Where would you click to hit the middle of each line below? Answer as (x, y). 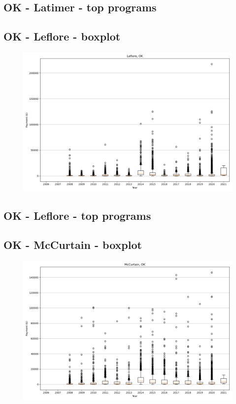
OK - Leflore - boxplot (62, 36)
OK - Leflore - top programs (77, 216)
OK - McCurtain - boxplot (73, 245)
